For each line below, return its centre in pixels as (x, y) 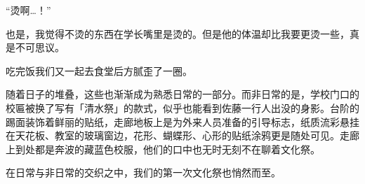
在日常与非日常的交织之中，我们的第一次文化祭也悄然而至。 (143, 172)
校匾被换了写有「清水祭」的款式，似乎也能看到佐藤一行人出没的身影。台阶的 (182, 107)
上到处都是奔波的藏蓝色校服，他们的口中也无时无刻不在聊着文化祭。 (163, 149)
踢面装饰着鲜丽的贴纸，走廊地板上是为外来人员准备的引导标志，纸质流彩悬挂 (182, 121)
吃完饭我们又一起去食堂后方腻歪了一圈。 (99, 70)
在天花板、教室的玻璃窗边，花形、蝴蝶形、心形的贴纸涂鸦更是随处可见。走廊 (182, 135)
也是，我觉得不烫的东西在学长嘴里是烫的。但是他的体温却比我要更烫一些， (178, 33)
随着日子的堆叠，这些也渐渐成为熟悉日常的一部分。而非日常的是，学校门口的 (182, 94)
